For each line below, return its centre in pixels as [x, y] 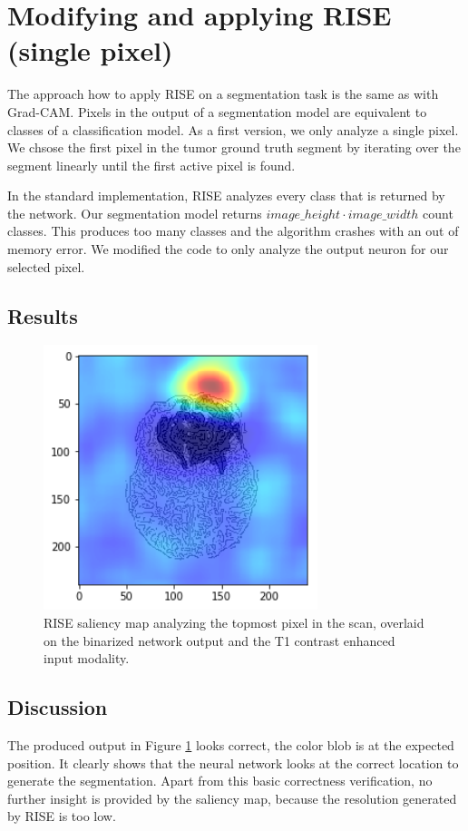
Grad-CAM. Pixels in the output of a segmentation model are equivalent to [217, 111]
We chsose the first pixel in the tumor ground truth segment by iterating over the [234, 147]
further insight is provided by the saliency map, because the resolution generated [232, 798]
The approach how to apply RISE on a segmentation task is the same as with [223, 94]
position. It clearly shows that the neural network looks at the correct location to [233, 763]
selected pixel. [46, 266]
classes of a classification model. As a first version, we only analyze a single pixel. [233, 129]
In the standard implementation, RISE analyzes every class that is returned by [226, 196]
